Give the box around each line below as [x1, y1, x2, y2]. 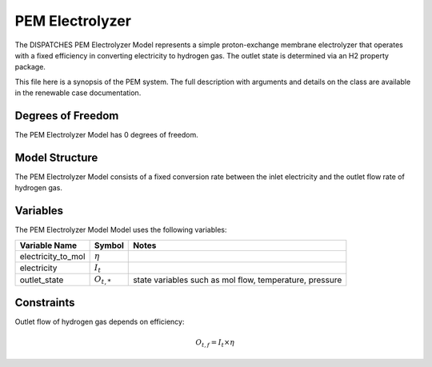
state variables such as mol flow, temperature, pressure [133, 274, 342, 285]
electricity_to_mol [19, 250, 86, 261]
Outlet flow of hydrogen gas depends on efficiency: [14, 317, 185, 327]
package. [14, 62, 46, 72]
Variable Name [19, 240, 78, 251]
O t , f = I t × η [195, 338, 235, 349]
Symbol [94, 240, 124, 251]
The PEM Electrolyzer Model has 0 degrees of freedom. [14, 130, 199, 140]
